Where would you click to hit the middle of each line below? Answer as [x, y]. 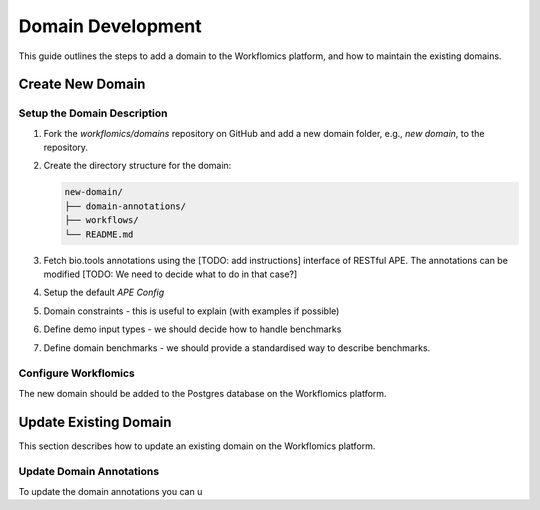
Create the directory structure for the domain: [137, 166]
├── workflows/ [101, 220]
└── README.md [99, 234]
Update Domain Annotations [89, 472]
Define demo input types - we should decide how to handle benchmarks [192, 329]
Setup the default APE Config [104, 292]
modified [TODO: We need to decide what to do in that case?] [170, 274]
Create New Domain [82, 84]
